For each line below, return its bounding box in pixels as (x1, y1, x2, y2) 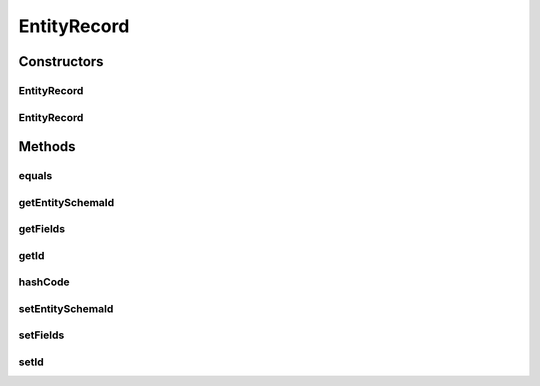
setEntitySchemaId (18, 301, 114, 315)
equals (18, 169, 53, 183)
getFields (18, 222, 65, 236)
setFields (18, 328, 65, 342)
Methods (18, 138, 76, 155)
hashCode (18, 275, 70, 289)
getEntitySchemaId (18, 195, 115, 209)
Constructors (18, 53, 104, 70)
